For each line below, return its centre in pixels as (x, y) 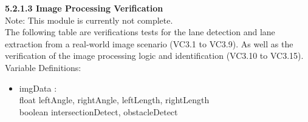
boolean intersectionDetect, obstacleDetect (98, 111)
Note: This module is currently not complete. (89, 20)
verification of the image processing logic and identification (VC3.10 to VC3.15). (154, 56)
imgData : (38, 88)
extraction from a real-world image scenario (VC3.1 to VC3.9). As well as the (149, 43)
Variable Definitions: (43, 67)
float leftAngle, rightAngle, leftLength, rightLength (114, 100)
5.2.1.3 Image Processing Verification (84, 8)
